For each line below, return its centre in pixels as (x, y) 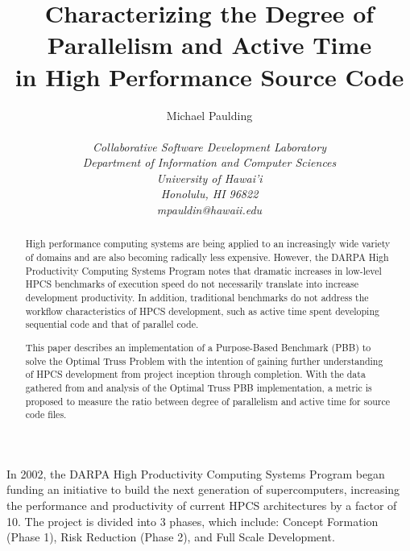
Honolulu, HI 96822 (209, 194)
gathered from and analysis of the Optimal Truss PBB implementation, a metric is (199, 387)
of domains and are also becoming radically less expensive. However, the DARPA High (207, 257)
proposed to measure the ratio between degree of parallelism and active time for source (208, 401)
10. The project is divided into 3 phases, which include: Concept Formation (193, 521)
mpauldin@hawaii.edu (209, 210)
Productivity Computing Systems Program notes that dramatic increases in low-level (203, 270)
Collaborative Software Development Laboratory (209, 146)
